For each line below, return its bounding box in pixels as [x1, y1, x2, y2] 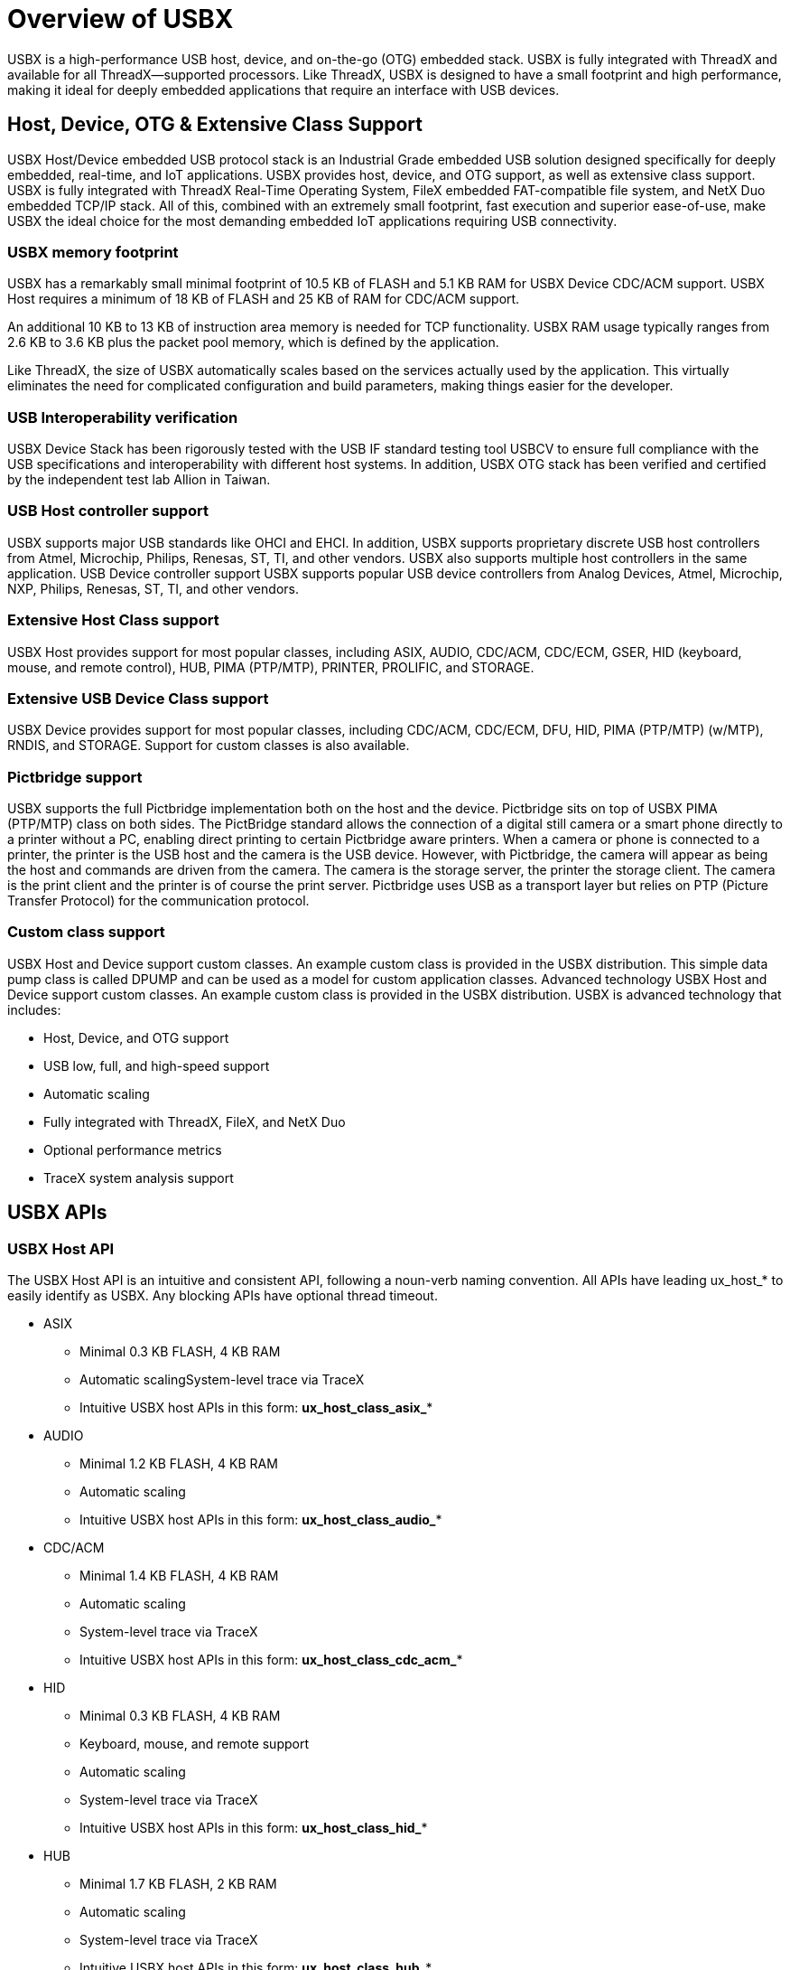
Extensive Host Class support [7, 611, 219, 630]
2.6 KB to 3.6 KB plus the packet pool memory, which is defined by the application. [7, 334, 499, 351]
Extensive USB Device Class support [7, 689, 269, 708]
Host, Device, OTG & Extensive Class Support [7, 113, 423, 136]
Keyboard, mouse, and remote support [79, 1736, 310, 1752]
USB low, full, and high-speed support [43, 1057, 270, 1074]
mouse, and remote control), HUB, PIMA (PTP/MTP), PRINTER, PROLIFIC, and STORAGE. [7, 659, 534, 675]
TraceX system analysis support [43, 1169, 234, 1186]
